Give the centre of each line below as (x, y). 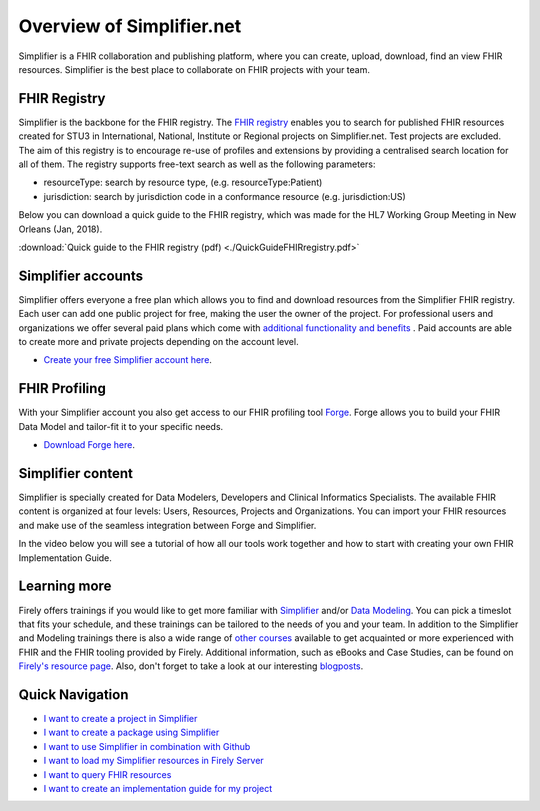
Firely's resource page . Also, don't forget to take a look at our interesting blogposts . (191, 666)
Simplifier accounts (81, 275)
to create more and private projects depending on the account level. (158, 342)
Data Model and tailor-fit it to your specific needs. (121, 426)
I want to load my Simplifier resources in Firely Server (153, 761)
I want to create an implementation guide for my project (158, 788)
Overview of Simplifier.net (130, 26)
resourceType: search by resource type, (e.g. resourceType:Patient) (183, 182)
